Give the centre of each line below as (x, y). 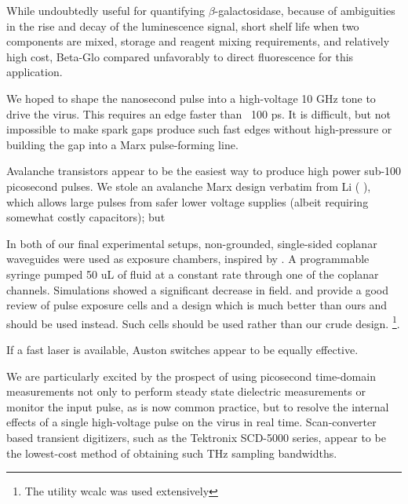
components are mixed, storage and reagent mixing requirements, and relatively (198, 41)
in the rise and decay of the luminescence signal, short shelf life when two (183, 26)
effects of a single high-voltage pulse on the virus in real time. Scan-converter (191, 422)
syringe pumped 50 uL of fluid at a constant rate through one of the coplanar (193, 274)
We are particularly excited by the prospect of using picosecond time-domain (191, 376)
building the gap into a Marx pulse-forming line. (122, 144)
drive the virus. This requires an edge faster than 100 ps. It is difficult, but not (199, 113)
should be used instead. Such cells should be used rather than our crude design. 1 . (203, 322)
